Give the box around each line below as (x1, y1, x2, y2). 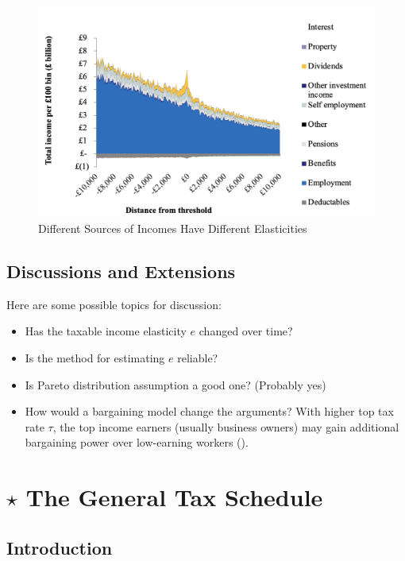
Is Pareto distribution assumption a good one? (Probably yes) (25, 376, 326, 393)
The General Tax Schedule (25, 481, 323, 513)
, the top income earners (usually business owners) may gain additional (52, 418, 399, 435)
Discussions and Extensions (6, 258, 236, 283)
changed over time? (199, 323, 293, 339)
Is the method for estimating (25, 349, 165, 366)
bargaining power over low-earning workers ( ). (25, 434, 249, 451)
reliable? (177, 349, 218, 366)
